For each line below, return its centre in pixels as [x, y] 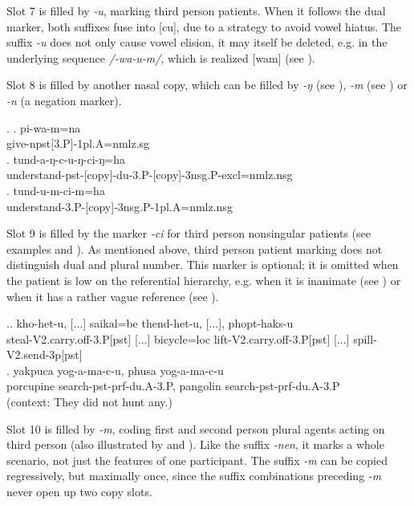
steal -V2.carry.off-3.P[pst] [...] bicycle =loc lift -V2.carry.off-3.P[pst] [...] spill [190, 338]
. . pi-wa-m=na [44, 127]
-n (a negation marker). [64, 100]
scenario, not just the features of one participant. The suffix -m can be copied [197, 460]
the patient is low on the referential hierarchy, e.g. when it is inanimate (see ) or [204, 280]
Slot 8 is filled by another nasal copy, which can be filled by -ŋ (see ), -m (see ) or [207, 85]
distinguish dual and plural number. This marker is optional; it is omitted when [203, 265]
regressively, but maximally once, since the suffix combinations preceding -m [194, 476]
